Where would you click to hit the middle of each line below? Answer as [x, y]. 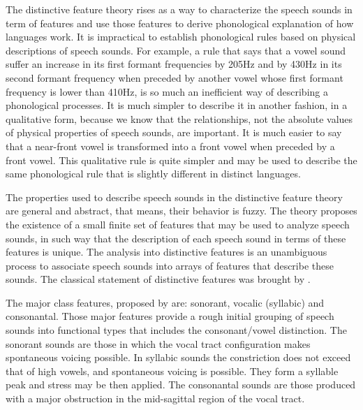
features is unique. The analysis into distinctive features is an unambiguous [166, 252]
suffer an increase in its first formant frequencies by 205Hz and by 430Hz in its [174, 64]
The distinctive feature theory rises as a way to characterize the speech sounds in [179, 9]
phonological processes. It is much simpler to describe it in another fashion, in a [177, 105]
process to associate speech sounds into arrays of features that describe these [170, 265]
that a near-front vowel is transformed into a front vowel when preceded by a [170, 146]
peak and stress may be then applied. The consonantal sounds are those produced [181, 385]
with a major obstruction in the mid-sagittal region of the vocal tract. [155, 398]
